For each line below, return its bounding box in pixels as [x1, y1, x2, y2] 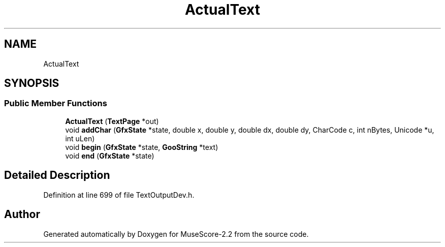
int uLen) [65, 134, 95, 143]
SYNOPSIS [4, 77, 59, 90]
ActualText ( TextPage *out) [65, 116, 159, 126]
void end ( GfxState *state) [65, 151, 154, 160]
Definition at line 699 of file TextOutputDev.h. [43, 190, 195, 199]
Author [4, 208, 40, 221]
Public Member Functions [4, 98, 107, 109]
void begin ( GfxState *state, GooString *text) [65, 142, 218, 151]
